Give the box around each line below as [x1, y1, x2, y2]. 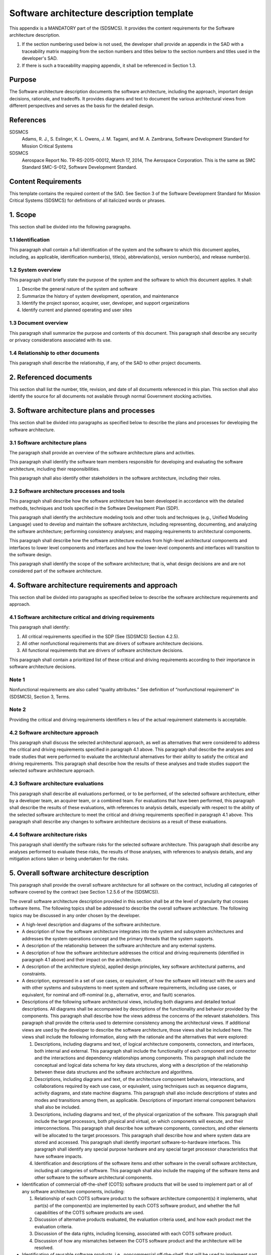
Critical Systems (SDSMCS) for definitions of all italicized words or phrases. [9, 197, 166, 203]
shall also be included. [34, 1104, 81, 1110]
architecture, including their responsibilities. [9, 466, 100, 472]
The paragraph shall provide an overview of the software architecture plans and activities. [9, 449, 195, 455]
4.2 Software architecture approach [9, 729, 99, 736]
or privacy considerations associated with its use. [9, 337, 112, 343]
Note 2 [9, 706, 26, 713]
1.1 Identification [9, 236, 50, 243]
